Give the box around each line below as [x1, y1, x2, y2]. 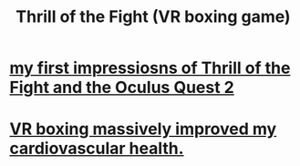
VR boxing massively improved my [9, 119, 277, 140]
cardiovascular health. [9, 139, 184, 159]
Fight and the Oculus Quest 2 [9, 78, 234, 98]
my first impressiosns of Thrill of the [9, 57, 291, 78]
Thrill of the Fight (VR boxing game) [16, 6, 291, 27]
